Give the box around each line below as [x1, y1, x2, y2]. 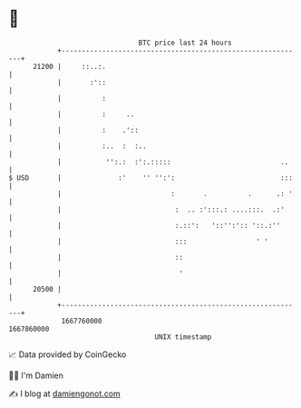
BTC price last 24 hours [138, 38, 232, 47]
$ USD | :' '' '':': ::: [8, 173, 294, 183]
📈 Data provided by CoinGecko [8, 349, 127, 360]
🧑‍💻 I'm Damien [8, 370, 64, 381]
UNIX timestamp [154, 332, 212, 342]
